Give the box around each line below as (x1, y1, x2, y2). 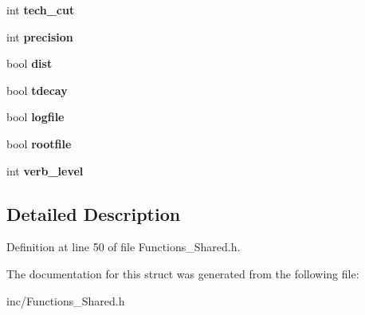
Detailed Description (6, 201, 181, 226)
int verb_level (6, 162, 84, 179)
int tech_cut (6, 2, 75, 18)
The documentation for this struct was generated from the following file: (6, 265, 359, 282)
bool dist (6, 55, 53, 72)
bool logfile (6, 108, 65, 125)
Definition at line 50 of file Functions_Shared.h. (6, 238, 241, 255)
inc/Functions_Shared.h (6, 292, 125, 309)
